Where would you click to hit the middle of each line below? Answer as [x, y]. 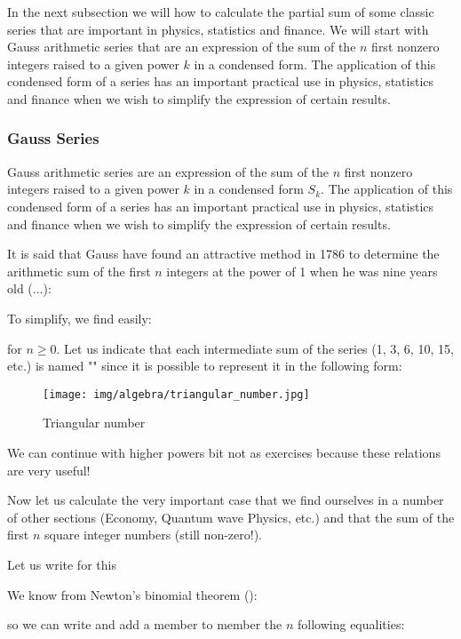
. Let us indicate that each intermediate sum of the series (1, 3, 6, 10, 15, [255, 348]
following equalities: [351, 624]
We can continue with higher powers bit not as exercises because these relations [224, 452]
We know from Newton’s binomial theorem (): [132, 594]
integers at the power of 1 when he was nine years [302, 271]
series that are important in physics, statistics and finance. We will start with [218, 29]
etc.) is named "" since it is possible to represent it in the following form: [205, 366]
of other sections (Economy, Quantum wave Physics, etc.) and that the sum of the [231, 517]
